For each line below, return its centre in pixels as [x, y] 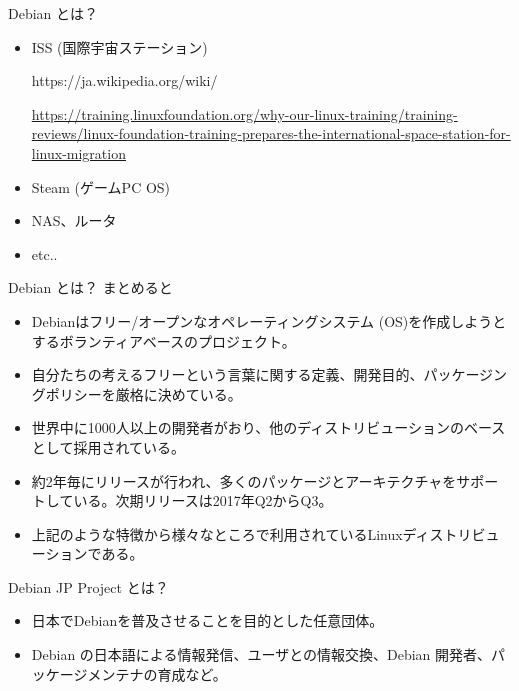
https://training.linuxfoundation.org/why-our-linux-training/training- [244, 113]
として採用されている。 [108, 446]
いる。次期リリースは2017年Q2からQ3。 [203, 500]
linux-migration [78, 152]
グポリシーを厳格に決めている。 [136, 393]
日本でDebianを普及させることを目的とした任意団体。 [207, 620]
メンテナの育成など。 [157, 673]
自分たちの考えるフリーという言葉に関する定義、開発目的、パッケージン [269, 374]
